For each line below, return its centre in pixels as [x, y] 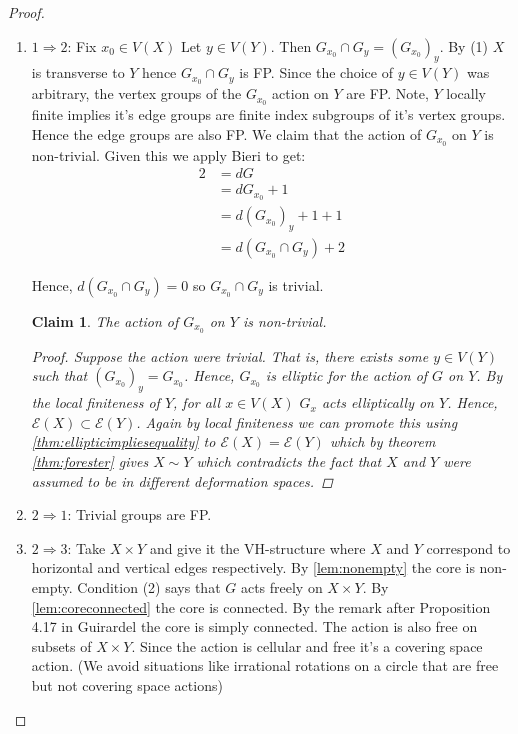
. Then [291, 45]
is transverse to [78, 72]
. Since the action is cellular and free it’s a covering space [307, 645]
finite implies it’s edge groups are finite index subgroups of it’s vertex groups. [268, 114]
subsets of [61, 645]
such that [59, 375]
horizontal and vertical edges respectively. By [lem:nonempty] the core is [253, 567]
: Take [86, 547]
